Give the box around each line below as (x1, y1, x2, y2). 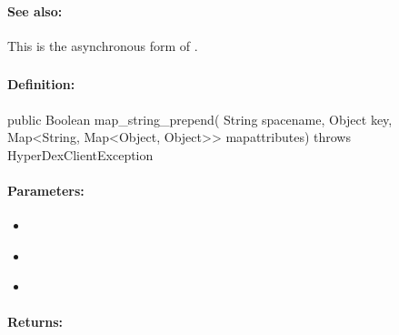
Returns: (7, 312, 64, 331)
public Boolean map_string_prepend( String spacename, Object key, (7, 109, 393, 128)
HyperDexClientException (7, 145, 154, 164)
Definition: (7, 75, 75, 94)
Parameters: (7, 180, 85, 199)
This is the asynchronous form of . (7, 36, 198, 55)
